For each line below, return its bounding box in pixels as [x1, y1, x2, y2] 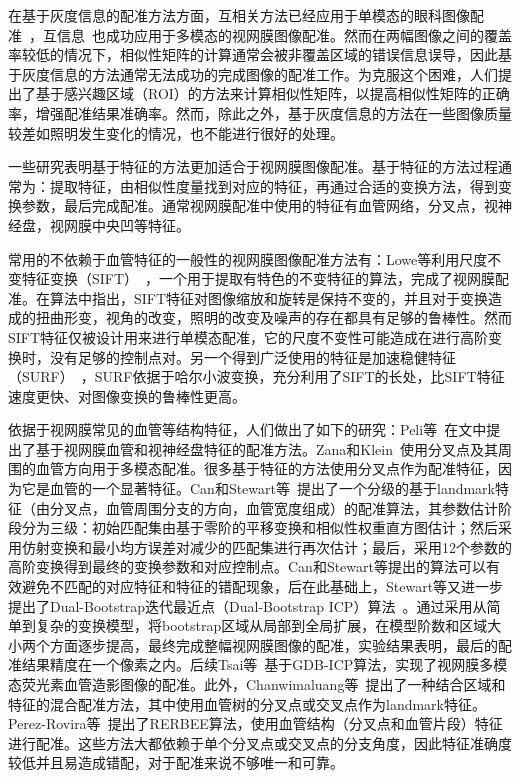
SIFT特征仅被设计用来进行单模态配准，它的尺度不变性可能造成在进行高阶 [8, 326, 489, 347]
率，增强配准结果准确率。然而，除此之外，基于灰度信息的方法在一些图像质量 [8, 102, 512, 123]
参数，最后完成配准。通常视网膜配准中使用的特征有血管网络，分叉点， [21, 195, 484, 216]
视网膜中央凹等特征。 [49, 214, 190, 235]
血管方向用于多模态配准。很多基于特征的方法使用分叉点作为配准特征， [35, 458, 498, 479]
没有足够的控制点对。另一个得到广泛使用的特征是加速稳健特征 [49, 346, 456, 367]
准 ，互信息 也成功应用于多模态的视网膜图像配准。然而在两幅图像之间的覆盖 [8, 24, 512, 45]
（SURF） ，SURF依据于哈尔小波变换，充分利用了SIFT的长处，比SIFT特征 [8, 366, 505, 387]
